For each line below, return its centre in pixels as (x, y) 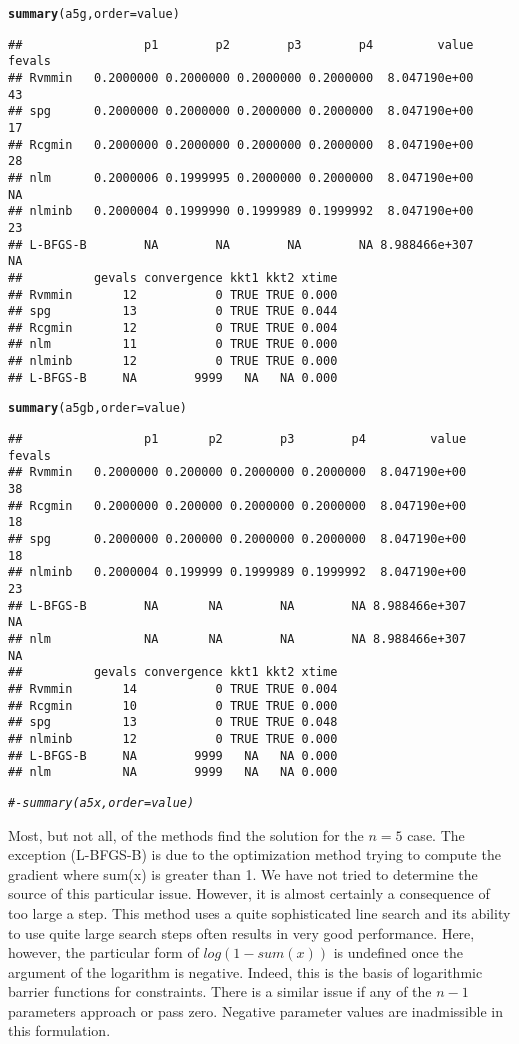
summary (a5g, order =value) (94, 14)
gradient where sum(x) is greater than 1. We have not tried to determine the (243, 873)
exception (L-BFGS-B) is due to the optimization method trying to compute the (254, 854)
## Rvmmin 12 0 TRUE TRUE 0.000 (173, 294)
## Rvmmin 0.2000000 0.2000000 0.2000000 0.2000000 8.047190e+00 (241, 77)
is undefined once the (398, 952)
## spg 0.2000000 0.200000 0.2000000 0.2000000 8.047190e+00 (237, 539)
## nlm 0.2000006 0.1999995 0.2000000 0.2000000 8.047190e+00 (241, 177)
